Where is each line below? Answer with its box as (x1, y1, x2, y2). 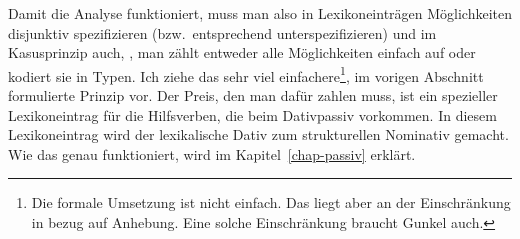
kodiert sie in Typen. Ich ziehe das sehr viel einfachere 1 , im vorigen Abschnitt (8, 62, 484, 86)
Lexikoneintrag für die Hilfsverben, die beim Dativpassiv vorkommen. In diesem (8, 104, 497, 125)
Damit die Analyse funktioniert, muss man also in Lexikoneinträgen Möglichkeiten (8, 3, 513, 23)
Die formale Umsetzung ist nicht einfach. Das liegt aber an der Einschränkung (31, 192, 511, 213)
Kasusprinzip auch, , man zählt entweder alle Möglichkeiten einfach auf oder (8, 42, 476, 63)
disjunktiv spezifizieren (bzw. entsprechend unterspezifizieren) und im (8, 22, 437, 43)
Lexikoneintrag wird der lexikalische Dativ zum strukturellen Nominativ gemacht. (8, 124, 509, 145)
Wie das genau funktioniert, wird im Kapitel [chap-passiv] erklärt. (8, 143, 416, 164)
